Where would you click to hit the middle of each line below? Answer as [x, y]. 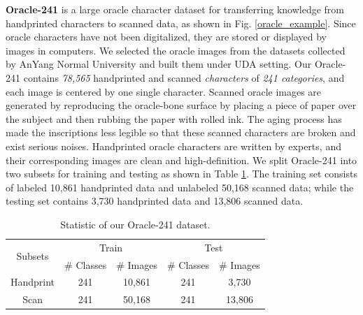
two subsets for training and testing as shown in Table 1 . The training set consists [181, 174]
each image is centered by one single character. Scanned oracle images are [164, 91]
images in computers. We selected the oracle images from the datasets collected [176, 50]
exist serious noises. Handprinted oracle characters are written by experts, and [173, 146]
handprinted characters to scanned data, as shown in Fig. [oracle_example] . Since [181, 23]
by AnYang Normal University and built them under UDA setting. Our [159, 64]
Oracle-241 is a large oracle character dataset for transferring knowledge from [175, 9]
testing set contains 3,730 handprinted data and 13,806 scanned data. [155, 201]
